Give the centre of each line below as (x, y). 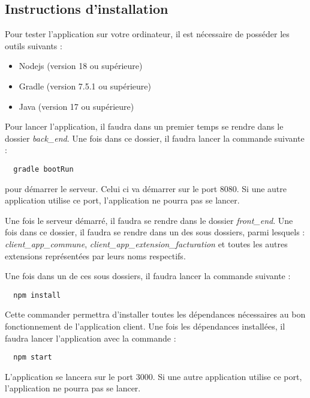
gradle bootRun (43, 169)
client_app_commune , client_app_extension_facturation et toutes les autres (146, 243)
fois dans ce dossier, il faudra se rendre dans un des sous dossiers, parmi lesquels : (155, 232)
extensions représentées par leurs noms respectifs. (95, 255)
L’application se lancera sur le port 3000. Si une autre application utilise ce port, (154, 376)
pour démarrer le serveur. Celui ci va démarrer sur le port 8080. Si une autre (146, 188)
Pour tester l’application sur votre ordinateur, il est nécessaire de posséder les (147, 34)
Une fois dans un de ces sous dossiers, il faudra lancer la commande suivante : (148, 276)
